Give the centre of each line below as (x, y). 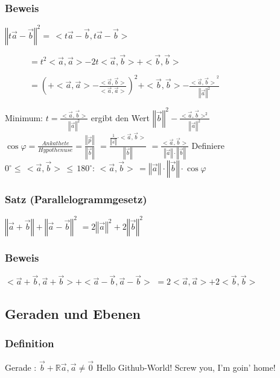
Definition (30, 343)
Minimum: (24, 117)
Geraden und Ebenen (73, 314)
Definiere (208, 145)
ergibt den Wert (120, 117)
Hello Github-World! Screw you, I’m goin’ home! (186, 367)
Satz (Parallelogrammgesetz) (76, 199)
